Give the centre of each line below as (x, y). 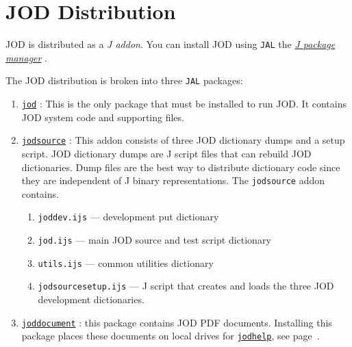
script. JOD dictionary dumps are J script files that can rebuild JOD (166, 153)
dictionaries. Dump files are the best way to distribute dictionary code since (181, 167)
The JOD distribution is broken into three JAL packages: (124, 80)
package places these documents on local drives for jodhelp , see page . (171, 336)
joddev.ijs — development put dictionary (128, 217)
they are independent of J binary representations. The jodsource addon (173, 180)
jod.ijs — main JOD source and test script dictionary (154, 240)
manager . (26, 57)
